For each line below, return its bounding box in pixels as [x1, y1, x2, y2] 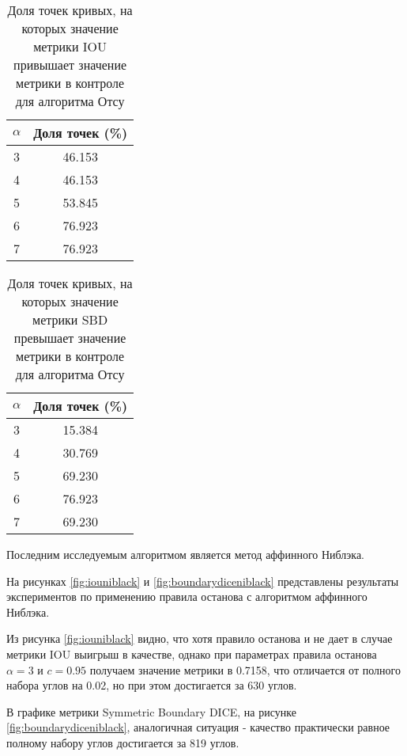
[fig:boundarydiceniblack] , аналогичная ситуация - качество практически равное [6, 719, 390, 735]
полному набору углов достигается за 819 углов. [6, 734, 239, 750]
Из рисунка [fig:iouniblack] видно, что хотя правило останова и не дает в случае [6, 630, 393, 647]
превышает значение [13, 329, 126, 347]
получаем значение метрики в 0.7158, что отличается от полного [89, 661, 401, 678]
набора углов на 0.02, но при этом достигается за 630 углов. [6, 677, 297, 693]
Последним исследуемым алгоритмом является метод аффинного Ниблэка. [6, 546, 365, 562]
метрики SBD [32, 310, 108, 329]
